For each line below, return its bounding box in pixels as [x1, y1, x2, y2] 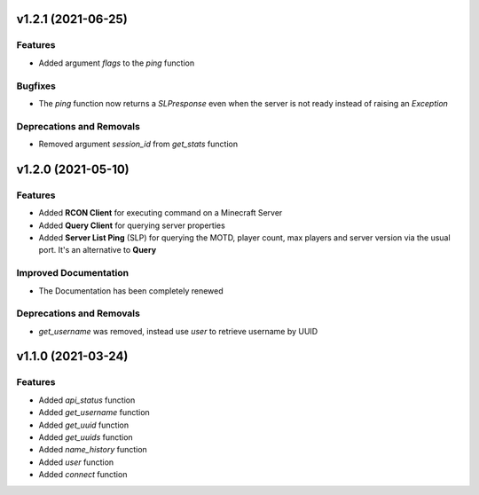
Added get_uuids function [38, 431, 133, 443]
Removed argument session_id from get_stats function [38, 138, 239, 150]
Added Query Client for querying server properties [38, 220, 225, 231]
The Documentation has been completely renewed [38, 285, 224, 296]
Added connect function [38, 469, 128, 480]
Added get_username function [38, 407, 150, 418]
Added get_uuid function [38, 420, 129, 430]
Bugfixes [16, 80, 57, 92]
